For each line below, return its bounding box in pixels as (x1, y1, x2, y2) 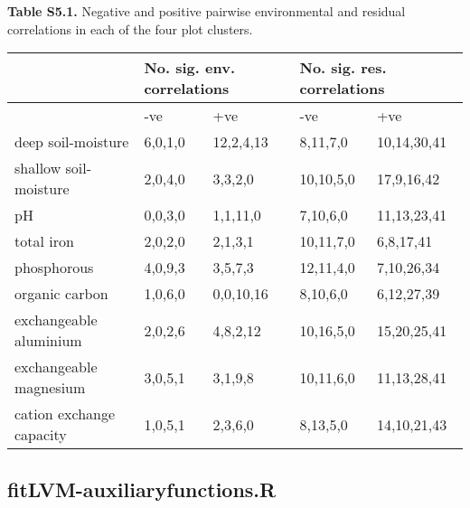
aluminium (14, 330, 82, 352)
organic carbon (14, 283, 108, 305)
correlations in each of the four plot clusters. (7, 19, 253, 38)
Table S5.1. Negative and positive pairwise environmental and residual (7, 2, 406, 20)
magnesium (14, 377, 86, 399)
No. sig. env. (144, 57, 235, 79)
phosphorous (14, 257, 94, 278)
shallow (14, 157, 61, 179)
